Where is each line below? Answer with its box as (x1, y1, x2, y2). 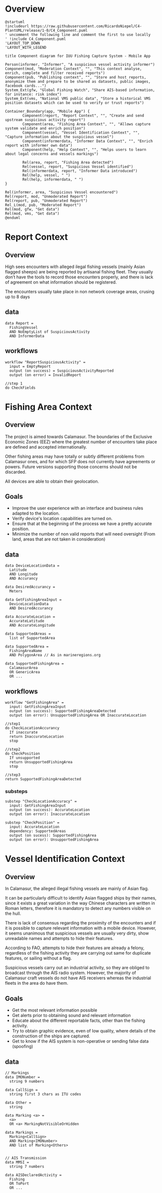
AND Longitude (9, 572, 38, 577)
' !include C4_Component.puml (5, 36, 66, 41)
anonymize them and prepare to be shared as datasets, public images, (5, 79, 151, 84)
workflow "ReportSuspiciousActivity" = (5, 360, 86, 364)
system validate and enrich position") (5, 126, 86, 131)
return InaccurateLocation (9, 734, 64, 739)
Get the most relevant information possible (12, 1007, 97, 1013)
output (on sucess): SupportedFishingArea (9, 833, 97, 838)
